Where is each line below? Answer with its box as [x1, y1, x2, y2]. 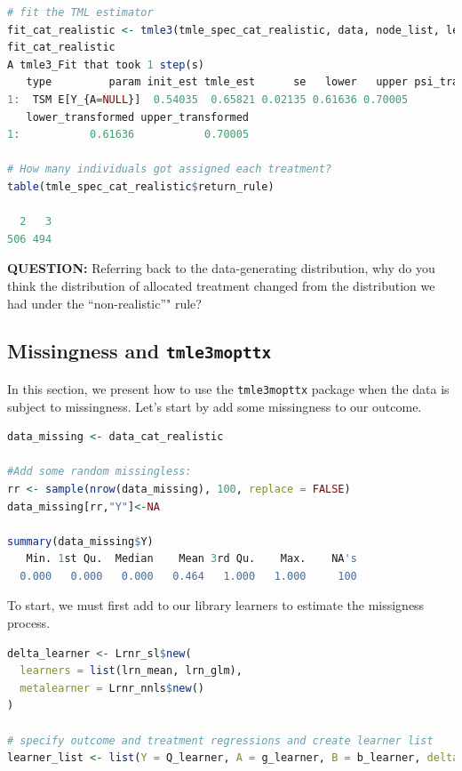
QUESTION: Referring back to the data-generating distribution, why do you [7, 259, 435, 277]
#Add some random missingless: [7, 465, 192, 478]
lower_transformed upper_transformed [26, 110, 250, 124]
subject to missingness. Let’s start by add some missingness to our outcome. [7, 397, 422, 415]
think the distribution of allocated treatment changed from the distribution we [7, 276, 435, 294]
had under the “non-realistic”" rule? [7, 293, 202, 312]
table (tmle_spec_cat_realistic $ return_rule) [7, 180, 275, 193]
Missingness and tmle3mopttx [7, 337, 272, 365]
